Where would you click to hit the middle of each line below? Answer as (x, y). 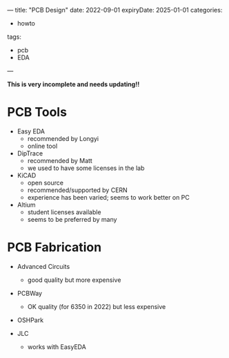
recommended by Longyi (63, 138)
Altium (26, 205)
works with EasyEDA (57, 347)
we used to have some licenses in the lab (86, 168)
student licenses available (64, 212)
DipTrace (30, 153)
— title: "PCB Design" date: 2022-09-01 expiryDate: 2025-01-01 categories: (115, 10)
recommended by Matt (60, 160)
